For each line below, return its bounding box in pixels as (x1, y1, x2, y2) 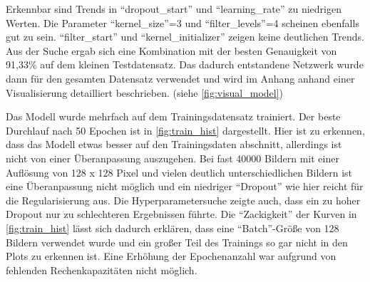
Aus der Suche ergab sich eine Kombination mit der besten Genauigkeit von (6, 43, 337, 58)
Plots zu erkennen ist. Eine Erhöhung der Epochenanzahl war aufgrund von (6, 249, 336, 263)
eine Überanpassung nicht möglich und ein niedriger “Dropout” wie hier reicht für (6, 179, 364, 194)
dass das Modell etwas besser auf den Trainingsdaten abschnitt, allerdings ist (6, 137, 342, 152)
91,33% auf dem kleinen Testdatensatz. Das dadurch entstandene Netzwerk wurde (6, 57, 364, 72)
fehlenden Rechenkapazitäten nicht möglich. (6, 262, 197, 277)
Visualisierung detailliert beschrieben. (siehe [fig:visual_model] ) (6, 85, 284, 100)
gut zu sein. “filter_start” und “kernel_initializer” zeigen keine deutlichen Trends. (6, 29, 364, 44)
